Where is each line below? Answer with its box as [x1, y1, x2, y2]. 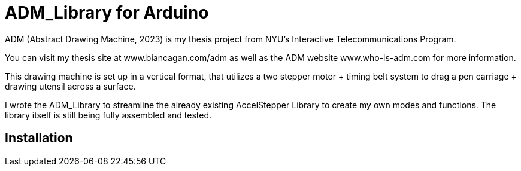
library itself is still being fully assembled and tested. [5, 109, 212, 120]
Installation [5, 130, 73, 146]
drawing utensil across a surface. [5, 81, 136, 91]
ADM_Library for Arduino [5, 2, 209, 23]
